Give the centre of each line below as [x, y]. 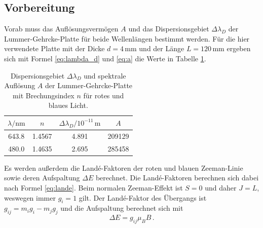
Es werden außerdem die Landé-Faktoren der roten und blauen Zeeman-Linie [124, 167]
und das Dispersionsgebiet [169, 29]
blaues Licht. [68, 105]
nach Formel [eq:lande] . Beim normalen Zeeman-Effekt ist [93, 187]
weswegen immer [30, 197]
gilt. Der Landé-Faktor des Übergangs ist [143, 197]
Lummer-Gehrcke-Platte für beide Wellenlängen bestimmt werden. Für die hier [127, 38]
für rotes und [104, 95]
